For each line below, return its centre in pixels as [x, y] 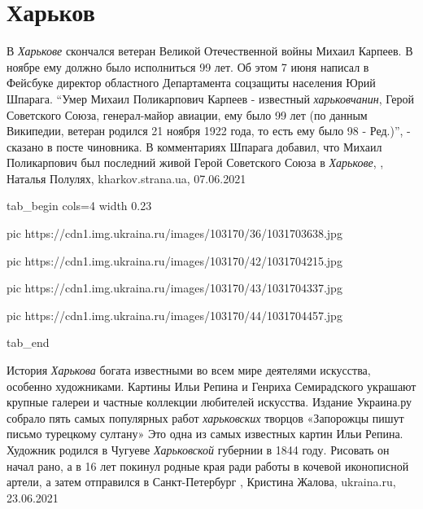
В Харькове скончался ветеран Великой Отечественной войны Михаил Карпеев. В [210, 51]
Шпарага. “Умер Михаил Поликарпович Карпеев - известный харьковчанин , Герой [210, 98]
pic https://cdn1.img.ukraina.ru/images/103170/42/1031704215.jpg [174, 260]
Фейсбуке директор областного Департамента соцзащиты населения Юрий [191, 83]
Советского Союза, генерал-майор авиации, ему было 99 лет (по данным [187, 114]
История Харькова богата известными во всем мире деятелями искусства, [189, 370]
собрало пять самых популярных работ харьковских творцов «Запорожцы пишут [205, 417]
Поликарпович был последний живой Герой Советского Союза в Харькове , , [195, 162]
